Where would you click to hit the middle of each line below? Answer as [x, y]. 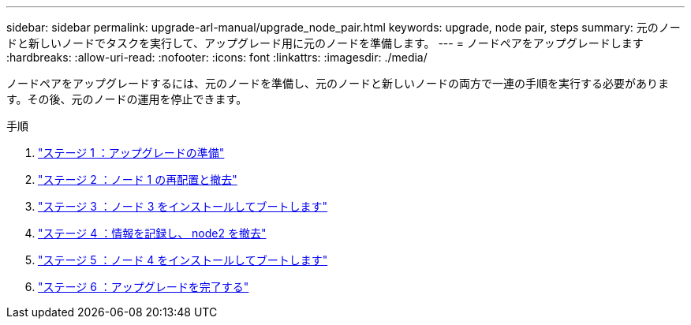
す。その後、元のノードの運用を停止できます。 [127, 99]
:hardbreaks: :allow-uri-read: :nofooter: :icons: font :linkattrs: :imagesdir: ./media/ [217, 57]
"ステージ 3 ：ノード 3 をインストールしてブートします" [183, 206]
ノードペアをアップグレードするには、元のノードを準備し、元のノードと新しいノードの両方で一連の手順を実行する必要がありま [338, 83]
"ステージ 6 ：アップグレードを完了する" [144, 287]
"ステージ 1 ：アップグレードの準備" [131, 153]
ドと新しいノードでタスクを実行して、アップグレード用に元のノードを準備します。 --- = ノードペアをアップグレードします [325, 43]
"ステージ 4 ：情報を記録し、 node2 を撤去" [152, 233]
